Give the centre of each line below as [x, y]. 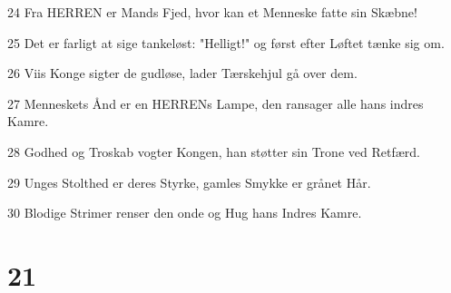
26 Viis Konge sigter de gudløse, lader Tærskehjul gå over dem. [182, 73]
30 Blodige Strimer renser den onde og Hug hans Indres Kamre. [185, 213]
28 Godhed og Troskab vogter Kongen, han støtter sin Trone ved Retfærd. [214, 151]
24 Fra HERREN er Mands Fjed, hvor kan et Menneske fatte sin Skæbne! [212, 12]
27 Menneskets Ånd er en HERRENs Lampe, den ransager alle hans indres [216, 103]
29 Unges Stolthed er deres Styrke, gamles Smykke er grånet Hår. [189, 182]
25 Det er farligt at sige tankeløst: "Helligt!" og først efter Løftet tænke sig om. [226, 42]
